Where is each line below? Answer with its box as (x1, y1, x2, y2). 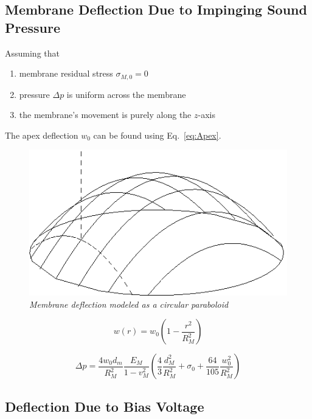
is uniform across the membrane (66, 88, 186, 100)
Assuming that (5, 46, 60, 59)
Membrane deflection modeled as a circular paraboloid (29, 297, 229, 310)
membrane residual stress (19, 67, 113, 80)
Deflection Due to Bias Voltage (5, 396, 204, 415)
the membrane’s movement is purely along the (19, 108, 192, 121)
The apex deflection (5, 128, 78, 141)
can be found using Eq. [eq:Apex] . (93, 128, 221, 141)
